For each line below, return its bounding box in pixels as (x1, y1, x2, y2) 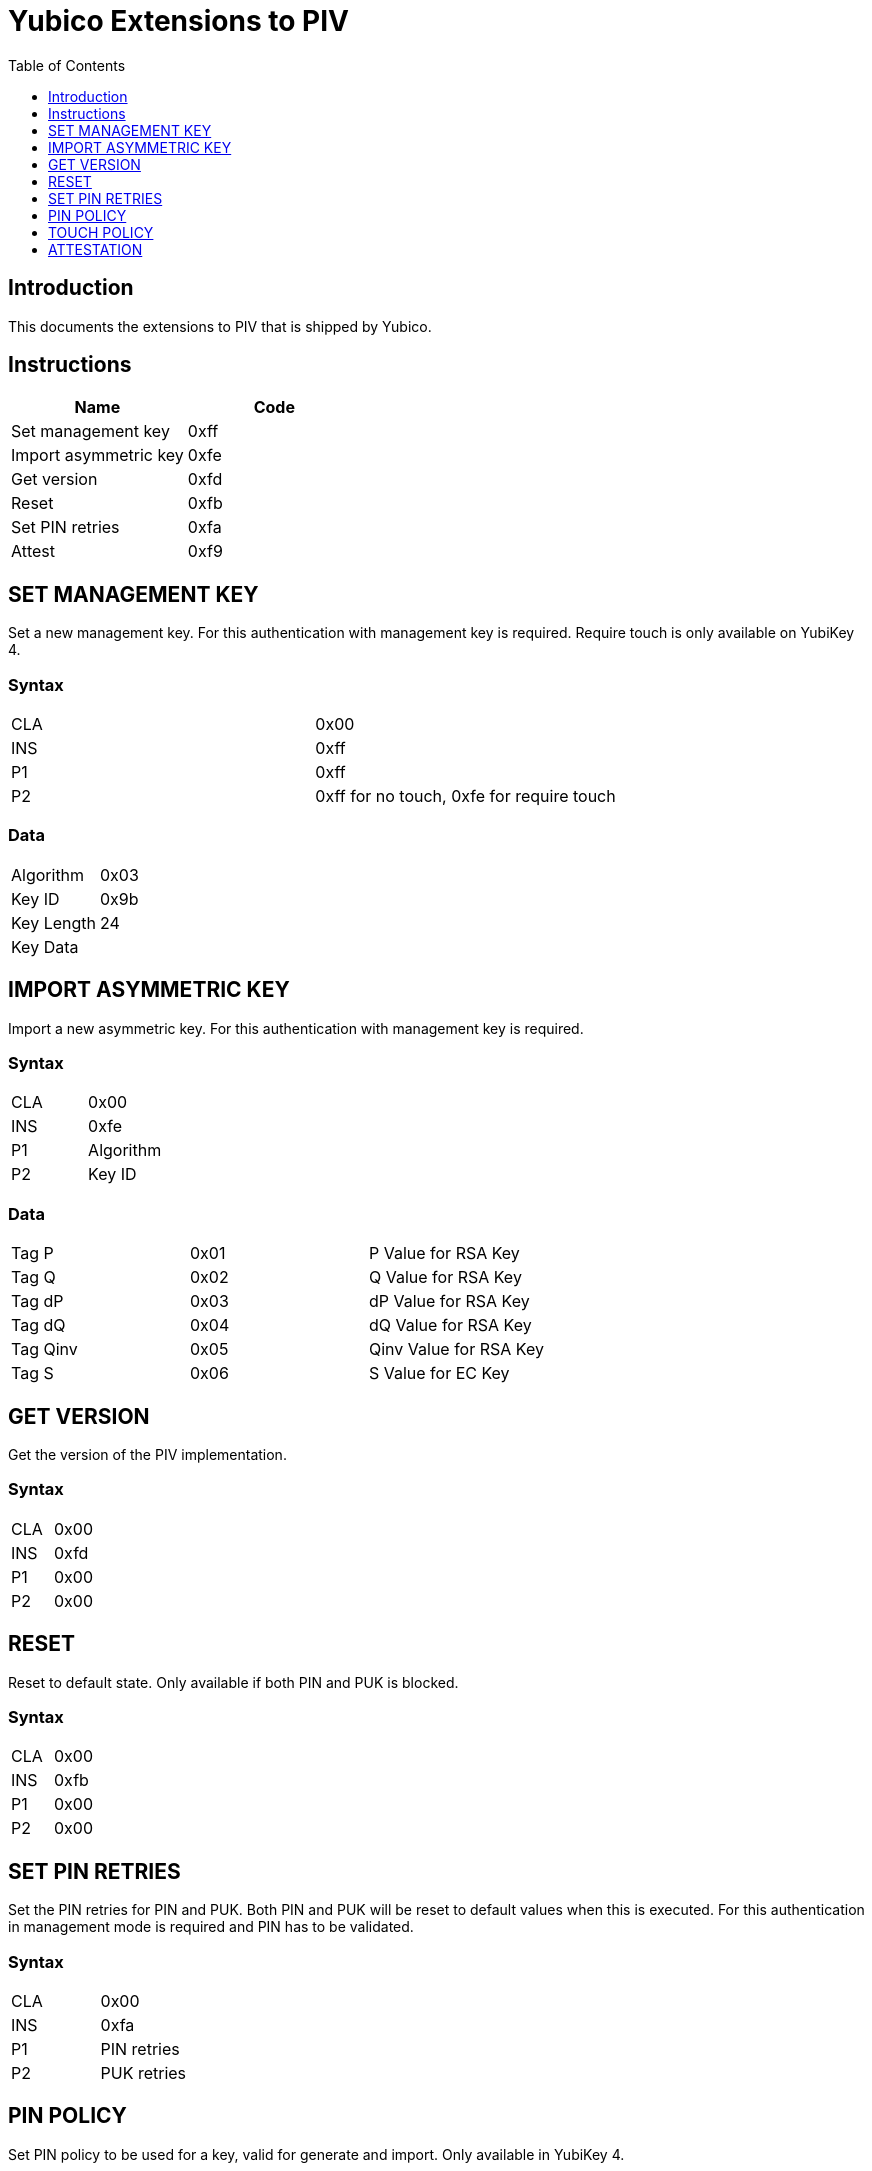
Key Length (11, 912, 96, 933)
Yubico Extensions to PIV (8, 4, 349, 38)
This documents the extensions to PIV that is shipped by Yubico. (8, 317, 432, 335)
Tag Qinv (11, 1339, 78, 1360)
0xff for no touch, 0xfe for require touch (315, 786, 616, 807)
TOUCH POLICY (48, 223, 154, 241)
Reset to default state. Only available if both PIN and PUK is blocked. (8, 1673, 459, 1691)
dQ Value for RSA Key (368, 1315, 532, 1336)
